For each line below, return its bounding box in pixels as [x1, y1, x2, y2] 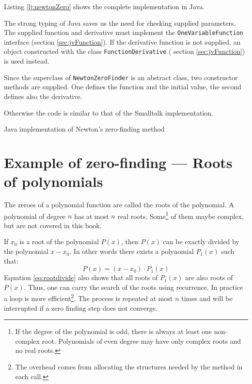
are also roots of [185, 272, 233, 283]
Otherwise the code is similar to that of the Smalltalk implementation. [4, 107, 213, 117]
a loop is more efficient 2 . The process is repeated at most [4, 292, 173, 303]
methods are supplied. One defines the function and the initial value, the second [4, 82, 241, 92]
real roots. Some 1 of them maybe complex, [117, 209, 244, 221]
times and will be [181, 293, 233, 303]
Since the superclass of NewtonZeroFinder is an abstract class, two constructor [4, 72, 238, 82]
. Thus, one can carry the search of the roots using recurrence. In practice [24, 282, 243, 292]
